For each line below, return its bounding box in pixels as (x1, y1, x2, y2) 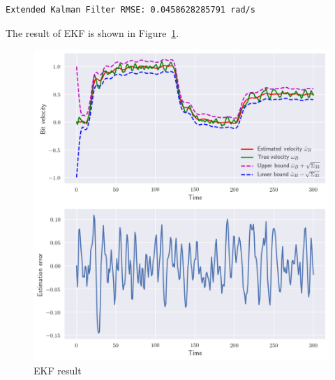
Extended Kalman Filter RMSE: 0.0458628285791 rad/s (6, 5, 255, 15)
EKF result (33, 363, 82, 377)
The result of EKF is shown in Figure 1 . (6, 25, 179, 40)
